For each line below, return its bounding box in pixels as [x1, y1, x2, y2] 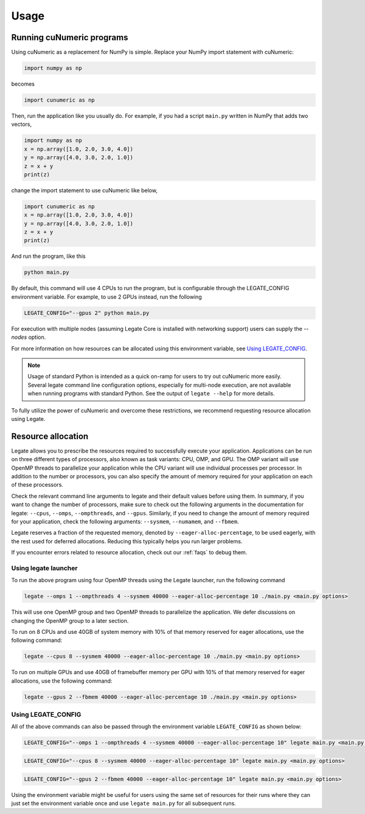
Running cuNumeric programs [11, 32, 128, 43]
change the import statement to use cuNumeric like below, [11, 186, 158, 194]
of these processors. [11, 481, 64, 489]
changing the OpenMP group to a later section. [11, 617, 129, 624]
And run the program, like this [11, 252, 86, 260]
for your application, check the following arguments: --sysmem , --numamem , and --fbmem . [11, 518, 240, 525]
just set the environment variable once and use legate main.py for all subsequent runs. [11, 799, 237, 807]
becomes [11, 80, 35, 88]
